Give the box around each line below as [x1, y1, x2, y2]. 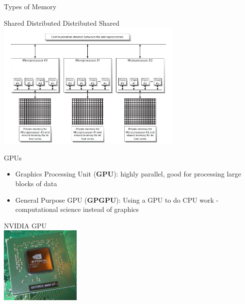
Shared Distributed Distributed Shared [4, 17, 119, 28]
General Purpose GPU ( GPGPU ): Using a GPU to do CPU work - [15, 194, 219, 205]
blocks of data [15, 178, 57, 188]
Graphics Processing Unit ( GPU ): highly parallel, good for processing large [15, 169, 241, 179]
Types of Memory [4, 1, 57, 11]
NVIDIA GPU [4, 220, 47, 230]
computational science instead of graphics [15, 204, 139, 214]
